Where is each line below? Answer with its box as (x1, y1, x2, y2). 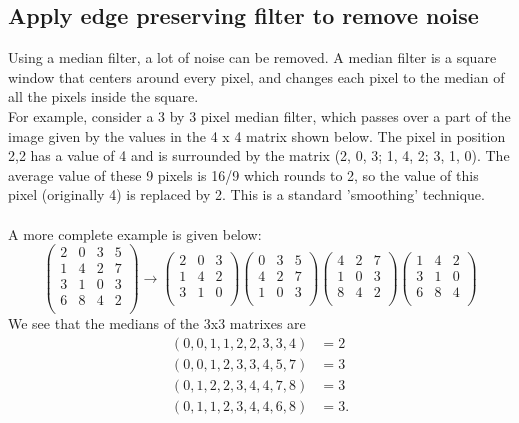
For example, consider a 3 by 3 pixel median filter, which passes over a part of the (8, 105, 511, 126)
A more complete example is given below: (8, 223, 262, 244)
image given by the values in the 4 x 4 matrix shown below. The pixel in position (8, 125, 506, 146)
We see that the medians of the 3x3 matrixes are (8, 313, 306, 334)
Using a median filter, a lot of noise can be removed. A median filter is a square (8, 47, 497, 68)
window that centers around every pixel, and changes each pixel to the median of (8, 66, 505, 87)
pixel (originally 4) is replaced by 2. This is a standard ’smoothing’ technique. (8, 184, 485, 205)
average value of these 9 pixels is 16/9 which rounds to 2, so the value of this (8, 164, 479, 185)
